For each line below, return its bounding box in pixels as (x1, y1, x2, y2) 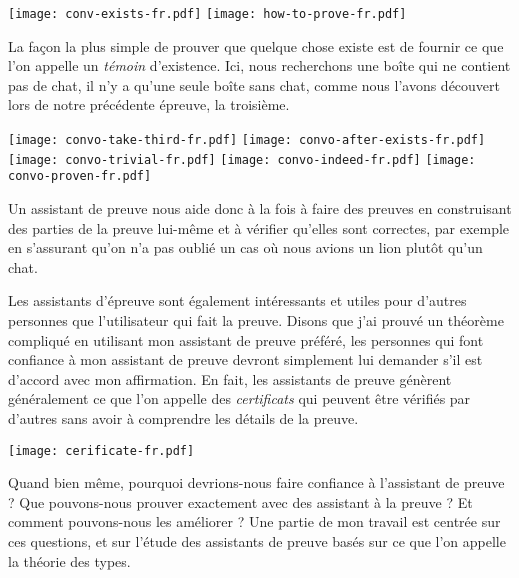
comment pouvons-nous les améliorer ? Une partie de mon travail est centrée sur (8, 511, 501, 532)
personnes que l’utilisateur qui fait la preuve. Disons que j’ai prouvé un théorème (8, 309, 504, 330)
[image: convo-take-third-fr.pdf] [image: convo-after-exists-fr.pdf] (8, 133, 486, 148)
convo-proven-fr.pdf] (8, 169, 152, 184)
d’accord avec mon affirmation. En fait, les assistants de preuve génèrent (8, 368, 452, 389)
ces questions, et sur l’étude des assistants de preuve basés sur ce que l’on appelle (8, 530, 506, 551)
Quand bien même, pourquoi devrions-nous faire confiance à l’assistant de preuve (8, 472, 505, 493)
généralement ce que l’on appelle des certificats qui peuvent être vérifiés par (8, 388, 471, 409)
